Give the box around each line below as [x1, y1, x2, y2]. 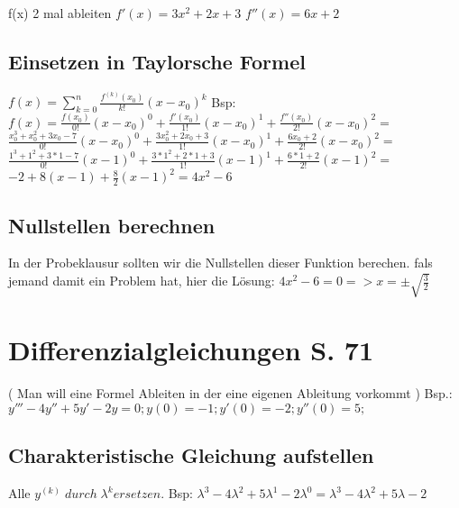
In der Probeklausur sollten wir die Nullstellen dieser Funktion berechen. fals [8, 253, 433, 272]
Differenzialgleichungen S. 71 [8, 331, 374, 368]
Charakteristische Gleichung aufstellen [8, 441, 374, 469]
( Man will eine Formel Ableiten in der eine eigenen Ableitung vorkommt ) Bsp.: [8, 384, 453, 403]
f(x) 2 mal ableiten [8, 4, 112, 22]
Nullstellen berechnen [8, 211, 216, 239]
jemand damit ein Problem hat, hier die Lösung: [8, 271, 275, 290]
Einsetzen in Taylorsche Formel [8, 47, 306, 75]
